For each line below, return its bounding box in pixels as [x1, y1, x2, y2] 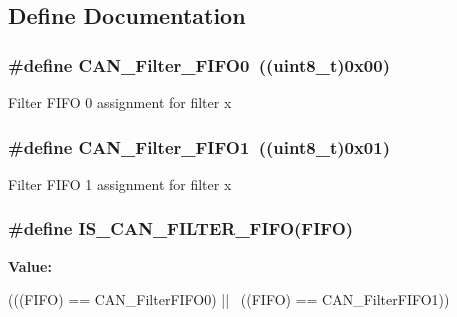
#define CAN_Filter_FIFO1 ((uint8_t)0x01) [8, 134, 390, 159]
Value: [8, 255, 52, 276]
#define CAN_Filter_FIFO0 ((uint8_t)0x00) [8, 52, 390, 77]
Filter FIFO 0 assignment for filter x [8, 92, 232, 112]
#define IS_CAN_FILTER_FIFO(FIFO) [8, 216, 354, 241]
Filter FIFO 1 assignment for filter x [8, 173, 232, 194]
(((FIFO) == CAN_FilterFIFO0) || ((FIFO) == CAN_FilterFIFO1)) [8, 289, 450, 310]
